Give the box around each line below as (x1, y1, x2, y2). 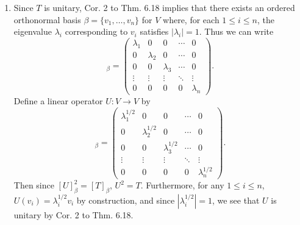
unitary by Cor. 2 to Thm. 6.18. (13, 208, 134, 221)
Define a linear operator (13, 95, 103, 107)
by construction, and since (76, 193, 175, 206)
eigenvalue (13, 25, 52, 38)
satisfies (140, 25, 169, 38)
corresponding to (65, 25, 128, 38)
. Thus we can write (199, 25, 274, 38)
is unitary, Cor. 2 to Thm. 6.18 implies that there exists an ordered (44, 1, 295, 13)
